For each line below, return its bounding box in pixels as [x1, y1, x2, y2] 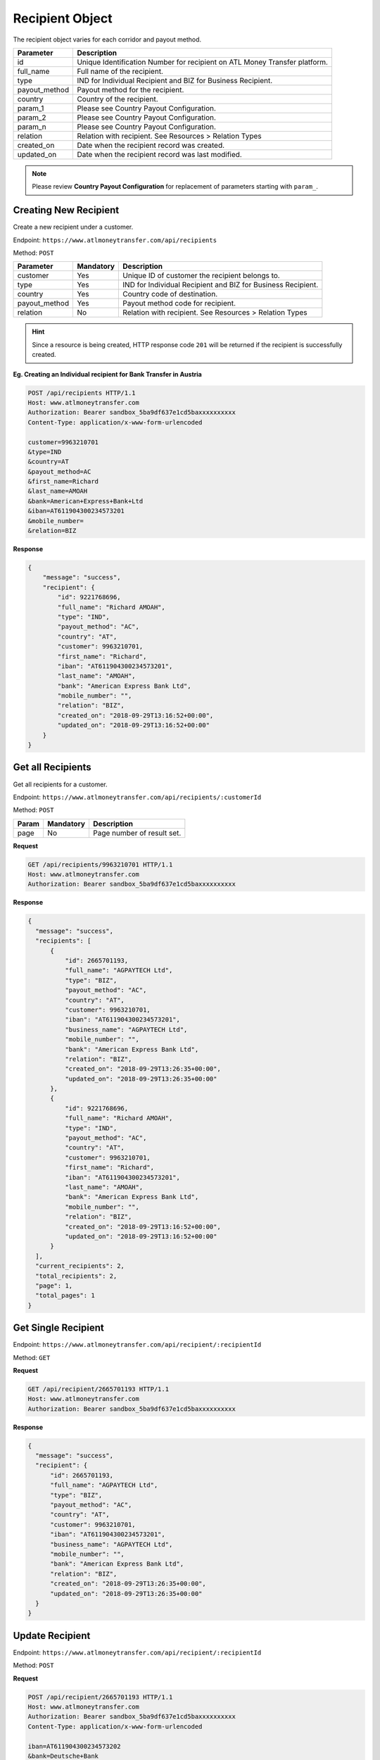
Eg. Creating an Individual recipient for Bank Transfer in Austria [13, 370, 202, 378]
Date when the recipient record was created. [77, 140, 225, 150]
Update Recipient [13, 1630, 91, 1642]
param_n [17, 122, 46, 132]
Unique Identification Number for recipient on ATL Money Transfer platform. [77, 57, 329, 67]
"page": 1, [35, 1281, 73, 1290]
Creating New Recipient [13, 204, 120, 216]
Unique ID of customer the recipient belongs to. [122, 271, 281, 281]
